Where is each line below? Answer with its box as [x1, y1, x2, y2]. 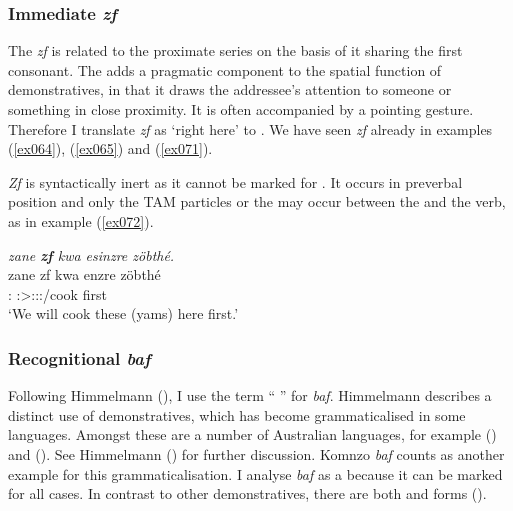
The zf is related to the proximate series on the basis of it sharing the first [8, 40, 463, 61]
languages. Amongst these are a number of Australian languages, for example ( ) [8, 424, 497, 445]
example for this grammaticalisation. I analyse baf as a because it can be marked [8, 463, 503, 484]
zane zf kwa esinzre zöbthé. [8, 244, 175, 265]
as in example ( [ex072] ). [8, 210, 154, 231]
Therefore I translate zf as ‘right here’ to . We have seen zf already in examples [8, 118, 493, 139]
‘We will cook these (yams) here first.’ [8, 303, 239, 324]
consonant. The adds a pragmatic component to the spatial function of [8, 59, 442, 80]
